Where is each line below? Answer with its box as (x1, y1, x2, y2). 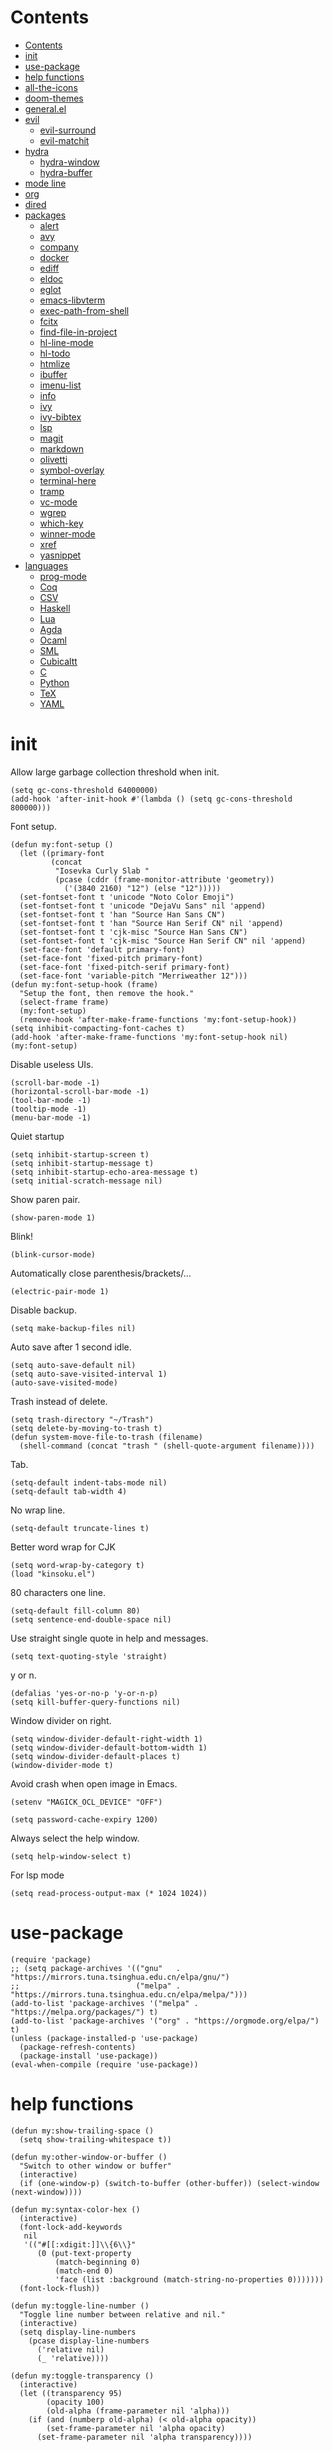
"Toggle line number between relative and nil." (19, 2309, 226, 2320)
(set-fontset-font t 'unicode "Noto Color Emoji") (19, 892, 235, 902)
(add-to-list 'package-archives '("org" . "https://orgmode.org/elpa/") (10, 2016, 320, 2026)
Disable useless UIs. (10, 1058, 94, 1070)
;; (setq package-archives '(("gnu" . (10, 1963, 182, 1973)
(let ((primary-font (19, 848, 105, 858)
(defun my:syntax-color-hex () (10, 2204, 141, 2215)
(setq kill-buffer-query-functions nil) (10, 1697, 182, 1707)
